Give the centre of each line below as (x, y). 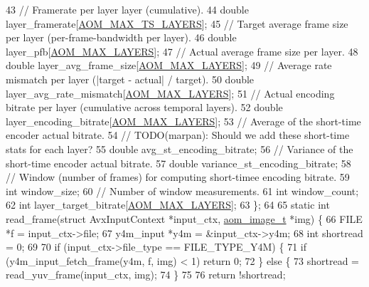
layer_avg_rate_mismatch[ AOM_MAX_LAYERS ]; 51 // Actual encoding (170, 93)
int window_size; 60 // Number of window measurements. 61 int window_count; (182, 191)
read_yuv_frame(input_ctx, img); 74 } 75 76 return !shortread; (146, 275)
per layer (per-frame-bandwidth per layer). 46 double (121, 37)
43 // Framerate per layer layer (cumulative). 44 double (127, 9)
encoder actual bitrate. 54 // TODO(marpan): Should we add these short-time (178, 135)
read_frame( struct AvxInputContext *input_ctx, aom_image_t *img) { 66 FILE (184, 218)
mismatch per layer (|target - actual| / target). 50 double (130, 79)
